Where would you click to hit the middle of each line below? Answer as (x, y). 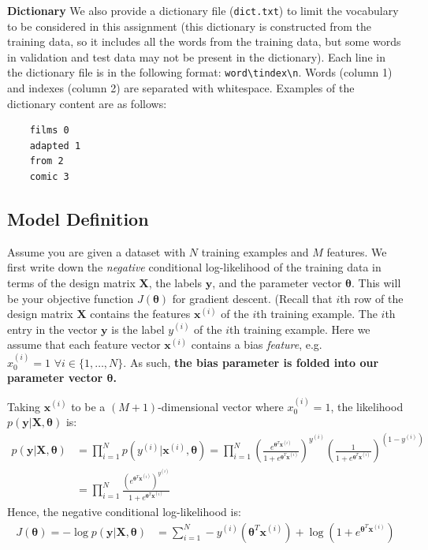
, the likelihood (367, 406)
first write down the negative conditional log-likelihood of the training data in (194, 267)
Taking (24, 406)
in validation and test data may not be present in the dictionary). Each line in (196, 56)
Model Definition (78, 219)
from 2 (47, 161)
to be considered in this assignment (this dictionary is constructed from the (189, 26)
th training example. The (317, 314)
